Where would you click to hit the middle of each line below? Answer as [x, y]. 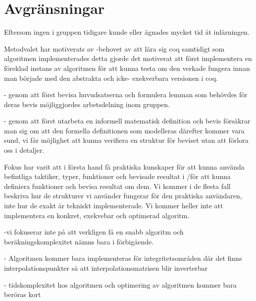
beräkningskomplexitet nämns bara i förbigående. [79, 241]
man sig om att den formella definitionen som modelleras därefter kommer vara [124, 130]
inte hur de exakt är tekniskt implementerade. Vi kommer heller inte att [114, 206]
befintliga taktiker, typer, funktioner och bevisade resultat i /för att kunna [117, 176]
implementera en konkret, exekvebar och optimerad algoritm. [97, 215]
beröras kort [23, 294]
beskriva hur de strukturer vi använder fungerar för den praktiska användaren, [123, 196]
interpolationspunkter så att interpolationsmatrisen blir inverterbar [106, 268]
